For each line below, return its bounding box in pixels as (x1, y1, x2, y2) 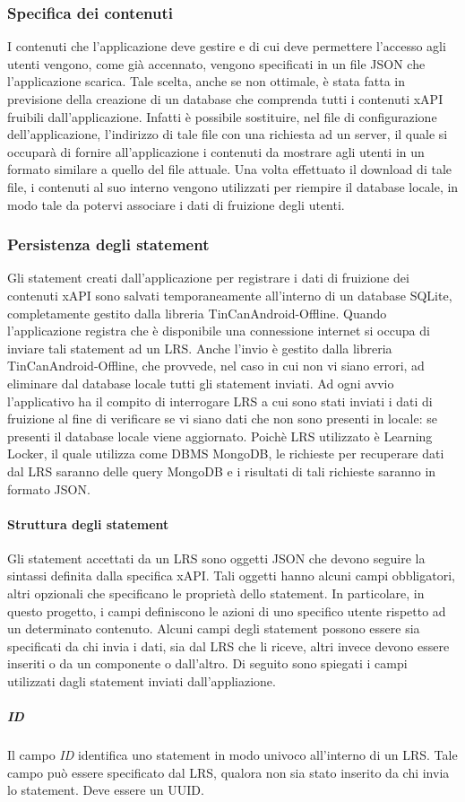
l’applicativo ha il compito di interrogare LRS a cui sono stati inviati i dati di (7, 391, 433, 410)
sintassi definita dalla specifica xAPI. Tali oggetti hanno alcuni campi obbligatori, (7, 566, 455, 585)
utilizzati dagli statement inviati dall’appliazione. (7, 672, 276, 691)
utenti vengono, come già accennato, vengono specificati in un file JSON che (7, 54, 426, 73)
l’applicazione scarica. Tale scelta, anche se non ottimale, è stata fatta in (7, 72, 406, 91)
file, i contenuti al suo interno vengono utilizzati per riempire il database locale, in (7, 177, 459, 196)
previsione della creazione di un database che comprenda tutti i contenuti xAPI (7, 90, 443, 108)
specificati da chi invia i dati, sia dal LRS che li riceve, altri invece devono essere (7, 636, 450, 655)
